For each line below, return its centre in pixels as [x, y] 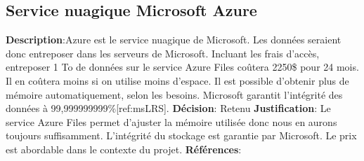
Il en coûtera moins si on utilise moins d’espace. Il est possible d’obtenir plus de [177, 80]
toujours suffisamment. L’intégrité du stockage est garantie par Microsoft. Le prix [181, 135]
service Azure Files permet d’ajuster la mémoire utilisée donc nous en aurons [171, 121]
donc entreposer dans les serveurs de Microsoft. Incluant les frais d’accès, [163, 53]
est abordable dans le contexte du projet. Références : [124, 149]
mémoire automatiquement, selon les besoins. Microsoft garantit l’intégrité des [174, 94]
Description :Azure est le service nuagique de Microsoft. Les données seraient [174, 40]
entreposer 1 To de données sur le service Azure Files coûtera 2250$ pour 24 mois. [182, 67]
